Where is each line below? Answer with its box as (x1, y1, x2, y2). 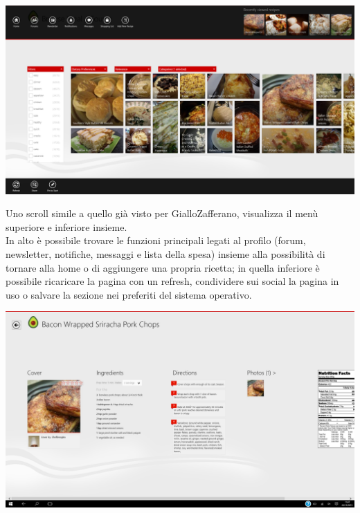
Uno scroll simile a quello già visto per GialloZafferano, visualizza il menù (6, 206, 318, 221)
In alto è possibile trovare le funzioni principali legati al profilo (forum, (6, 233, 306, 248)
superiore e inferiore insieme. (6, 219, 127, 234)
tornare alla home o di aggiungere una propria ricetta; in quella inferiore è (6, 260, 320, 274)
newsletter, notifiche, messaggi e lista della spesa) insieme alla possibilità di (6, 247, 325, 261)
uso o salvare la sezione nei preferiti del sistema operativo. (6, 287, 252, 301)
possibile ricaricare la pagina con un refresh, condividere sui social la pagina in (6, 274, 339, 288)
